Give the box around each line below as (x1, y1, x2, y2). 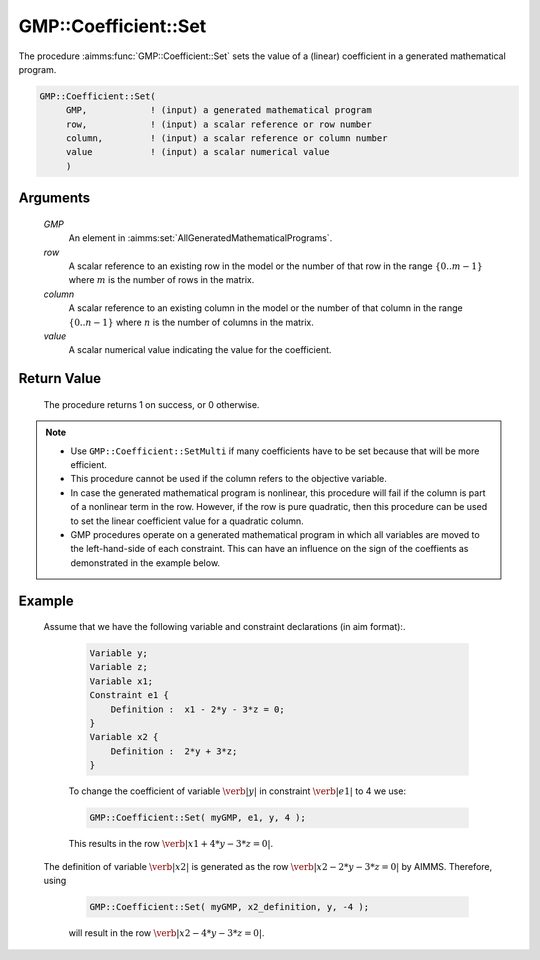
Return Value (18, 370, 102, 387)
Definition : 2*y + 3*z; (110, 745, 238, 757)
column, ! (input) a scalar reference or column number (65, 133, 388, 144)
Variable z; (89, 661, 149, 673)
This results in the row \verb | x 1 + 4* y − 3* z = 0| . (68, 838, 274, 850)
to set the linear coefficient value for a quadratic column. (70, 515, 304, 527)
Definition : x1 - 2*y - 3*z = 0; (110, 703, 285, 715)
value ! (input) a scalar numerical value (65, 146, 330, 158)
